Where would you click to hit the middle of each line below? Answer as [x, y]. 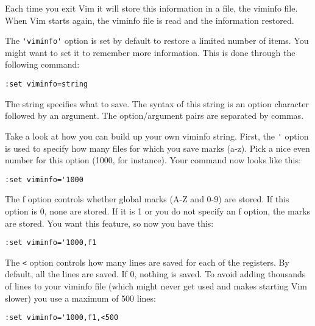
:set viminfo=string [47, 84]
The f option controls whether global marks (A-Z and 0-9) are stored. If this [147, 199]
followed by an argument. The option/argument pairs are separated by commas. [154, 115]
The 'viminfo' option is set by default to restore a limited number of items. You [157, 41]
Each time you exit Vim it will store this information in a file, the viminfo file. [151, 8]
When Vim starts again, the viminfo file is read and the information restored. [150, 20]
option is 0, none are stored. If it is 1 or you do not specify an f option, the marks [158, 211]
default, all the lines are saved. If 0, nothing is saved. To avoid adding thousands [155, 274]
